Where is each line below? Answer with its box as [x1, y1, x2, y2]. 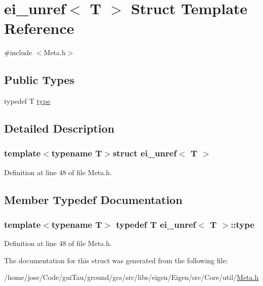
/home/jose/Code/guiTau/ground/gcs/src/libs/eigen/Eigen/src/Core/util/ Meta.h [4, 272, 259, 282]
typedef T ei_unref [116, 218, 196, 230]
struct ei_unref [113, 147, 177, 159]
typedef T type [4, 96, 51, 106]
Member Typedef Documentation [4, 191, 183, 207]
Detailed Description [4, 120, 115, 136]
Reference [4, 18, 74, 38]
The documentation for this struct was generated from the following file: [4, 255, 228, 265]
